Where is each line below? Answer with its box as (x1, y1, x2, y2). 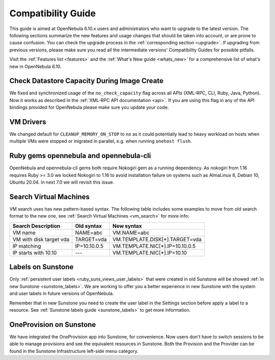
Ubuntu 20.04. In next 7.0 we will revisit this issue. (9, 179, 115, 186)
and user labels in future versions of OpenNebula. (9, 291, 114, 297)
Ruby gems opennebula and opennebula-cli (9, 151, 151, 160)
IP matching (12, 242, 41, 249)
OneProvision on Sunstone (9, 320, 96, 329)
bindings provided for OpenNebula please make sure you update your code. (9, 105, 169, 111)
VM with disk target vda (12, 236, 70, 243)
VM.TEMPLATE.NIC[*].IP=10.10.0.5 (112, 242, 196, 249)
